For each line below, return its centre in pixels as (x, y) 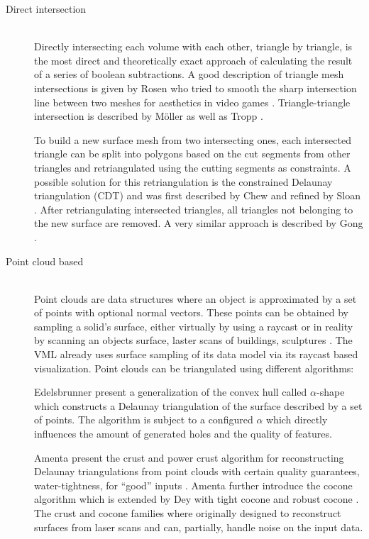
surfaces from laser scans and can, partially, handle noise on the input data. (199, 527)
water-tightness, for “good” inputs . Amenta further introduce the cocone (193, 485)
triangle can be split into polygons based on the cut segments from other (192, 154)
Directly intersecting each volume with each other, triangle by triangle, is (193, 46)
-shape (331, 392)
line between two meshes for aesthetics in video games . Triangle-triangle (192, 102)
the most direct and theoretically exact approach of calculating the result (193, 60)
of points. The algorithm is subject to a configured (144, 419)
